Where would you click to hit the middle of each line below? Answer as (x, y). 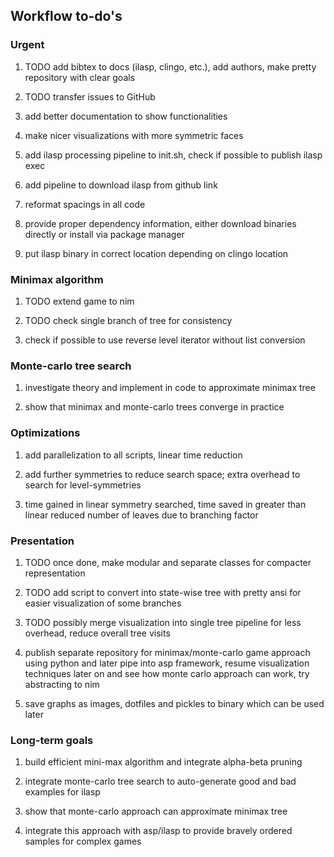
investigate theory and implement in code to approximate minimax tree (170, 388)
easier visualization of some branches (103, 603)
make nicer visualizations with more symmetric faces (134, 135)
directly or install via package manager (104, 234)
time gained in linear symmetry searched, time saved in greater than (165, 504)
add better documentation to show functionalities (126, 116)
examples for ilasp (62, 792)
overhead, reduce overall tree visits (97, 633)
